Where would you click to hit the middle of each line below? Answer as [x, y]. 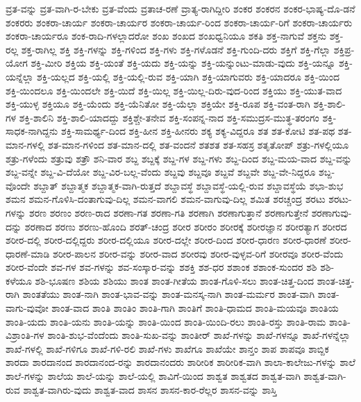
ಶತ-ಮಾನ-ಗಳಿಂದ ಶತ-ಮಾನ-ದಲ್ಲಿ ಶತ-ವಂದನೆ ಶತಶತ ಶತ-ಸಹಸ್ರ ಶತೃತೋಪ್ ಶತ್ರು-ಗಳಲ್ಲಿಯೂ [199, 144]
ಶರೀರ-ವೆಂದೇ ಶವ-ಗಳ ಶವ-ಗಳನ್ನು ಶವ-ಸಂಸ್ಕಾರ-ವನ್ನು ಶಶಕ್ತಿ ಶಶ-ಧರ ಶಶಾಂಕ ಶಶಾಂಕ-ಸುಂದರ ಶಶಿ [161, 267]
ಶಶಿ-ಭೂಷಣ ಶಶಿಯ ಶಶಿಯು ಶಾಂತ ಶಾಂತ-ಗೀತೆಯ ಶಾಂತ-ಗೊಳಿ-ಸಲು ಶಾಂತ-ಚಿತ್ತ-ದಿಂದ [175, 280]
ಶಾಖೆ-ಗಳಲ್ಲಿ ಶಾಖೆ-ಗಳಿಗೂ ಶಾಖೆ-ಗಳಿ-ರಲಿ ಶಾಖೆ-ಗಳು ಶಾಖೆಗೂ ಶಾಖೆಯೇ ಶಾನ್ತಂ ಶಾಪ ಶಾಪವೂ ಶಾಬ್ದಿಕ [167, 348]
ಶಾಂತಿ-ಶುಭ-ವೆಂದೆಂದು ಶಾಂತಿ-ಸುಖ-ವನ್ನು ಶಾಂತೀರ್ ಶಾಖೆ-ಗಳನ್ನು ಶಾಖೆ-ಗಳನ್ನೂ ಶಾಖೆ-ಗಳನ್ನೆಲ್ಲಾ [199, 335]
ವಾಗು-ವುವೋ [27, 308]
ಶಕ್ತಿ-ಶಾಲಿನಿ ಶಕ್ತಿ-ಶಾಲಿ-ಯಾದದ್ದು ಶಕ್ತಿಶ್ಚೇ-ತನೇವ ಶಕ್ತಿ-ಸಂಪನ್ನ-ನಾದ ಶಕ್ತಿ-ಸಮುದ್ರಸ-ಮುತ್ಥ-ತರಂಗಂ [169, 117]
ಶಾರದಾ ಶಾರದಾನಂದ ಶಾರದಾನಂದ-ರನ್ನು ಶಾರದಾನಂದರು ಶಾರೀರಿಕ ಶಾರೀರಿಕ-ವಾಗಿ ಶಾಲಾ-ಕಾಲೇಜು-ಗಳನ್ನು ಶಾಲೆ [180, 362]
